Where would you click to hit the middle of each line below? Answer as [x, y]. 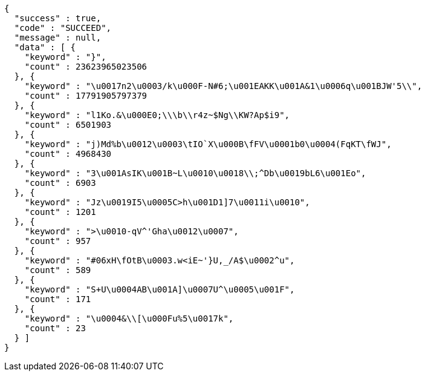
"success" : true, [58, 18]
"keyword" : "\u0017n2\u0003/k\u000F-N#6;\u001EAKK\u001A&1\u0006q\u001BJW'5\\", [223, 86]
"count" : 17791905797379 [86, 96]
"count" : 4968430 [68, 154]
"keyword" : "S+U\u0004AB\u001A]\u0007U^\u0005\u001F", [160, 289]
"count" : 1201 [60, 212]
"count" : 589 [58, 270]
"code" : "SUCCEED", [63, 28]
